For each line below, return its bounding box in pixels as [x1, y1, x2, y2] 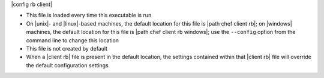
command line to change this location [26, 36, 119, 44]
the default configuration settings [26, 61, 109, 68]
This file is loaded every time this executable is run [26, 12, 152, 19]
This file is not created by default [26, 45, 108, 52]
